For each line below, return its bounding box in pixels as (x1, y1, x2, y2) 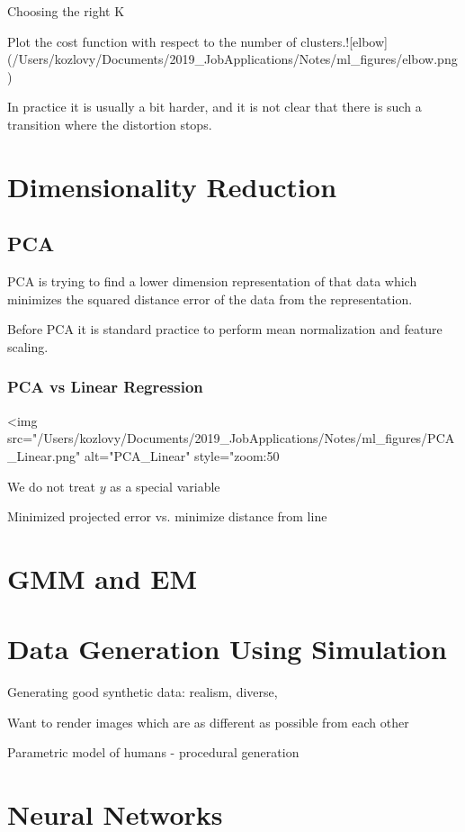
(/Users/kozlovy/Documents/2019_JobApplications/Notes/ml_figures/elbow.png (7, 50, 458, 68)
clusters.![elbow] (300, 32, 388, 50)
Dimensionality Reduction (7, 167, 337, 204)
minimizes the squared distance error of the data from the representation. (7, 289, 413, 308)
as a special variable (110, 476, 220, 495)
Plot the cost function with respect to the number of (7, 32, 297, 50)
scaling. (7, 337, 49, 356)
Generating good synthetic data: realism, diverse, (7, 683, 278, 701)
